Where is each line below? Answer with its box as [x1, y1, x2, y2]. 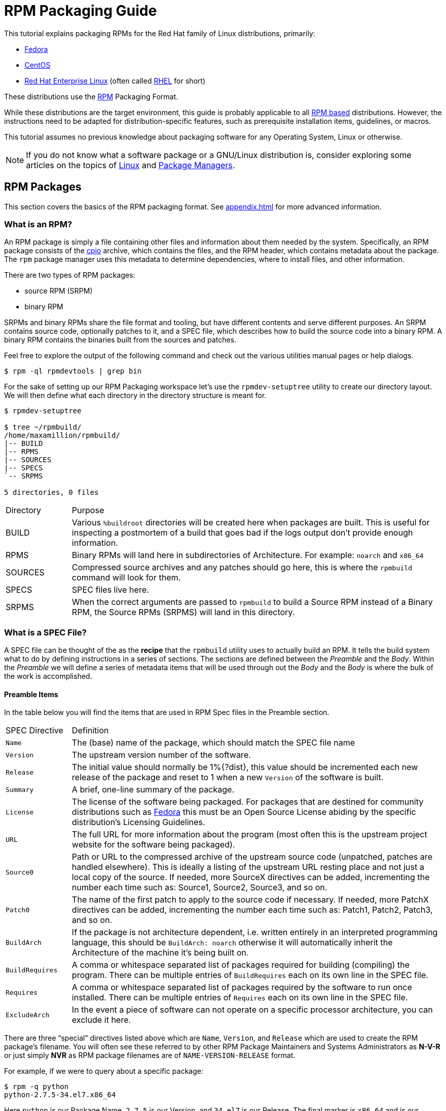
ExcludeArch [6, 1011, 50, 1019]
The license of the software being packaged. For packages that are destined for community [72, 797, 424, 807]
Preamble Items [4, 690, 59, 699]
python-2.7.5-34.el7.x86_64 [4, 1091, 116, 1099]
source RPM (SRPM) [24, 286, 93, 296]
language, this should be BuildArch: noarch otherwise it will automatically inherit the [72, 937, 393, 948]
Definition [72, 725, 109, 736]
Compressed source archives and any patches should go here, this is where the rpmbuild [72, 562, 412, 573]
